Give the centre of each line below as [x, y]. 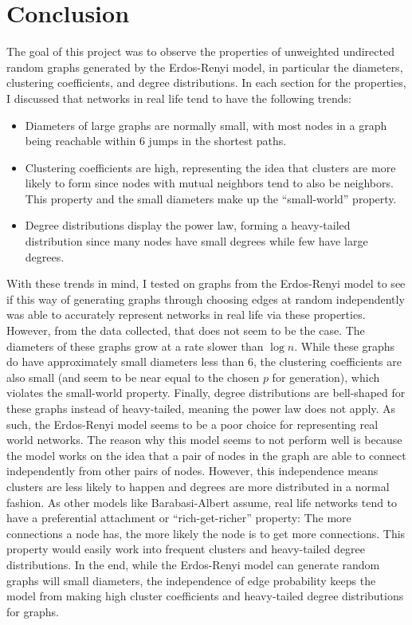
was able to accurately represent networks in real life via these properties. [186, 314]
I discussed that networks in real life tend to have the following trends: [179, 98]
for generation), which [326, 377]
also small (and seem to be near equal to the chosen [133, 377]
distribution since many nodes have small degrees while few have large [196, 241]
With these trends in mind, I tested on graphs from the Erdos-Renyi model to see [206, 283]
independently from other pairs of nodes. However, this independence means [192, 471]
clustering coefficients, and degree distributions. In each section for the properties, [206, 83]
